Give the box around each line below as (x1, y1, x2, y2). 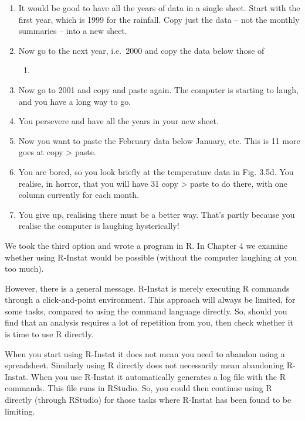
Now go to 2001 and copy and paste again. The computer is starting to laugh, (18, 83, 299, 95)
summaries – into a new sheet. (18, 25, 127, 37)
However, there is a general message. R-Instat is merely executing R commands (5, 282, 290, 294)
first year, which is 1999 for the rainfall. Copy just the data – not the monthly (18, 13, 300, 25)
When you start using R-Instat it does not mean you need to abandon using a (5, 347, 285, 360)
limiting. (5, 405, 35, 417)
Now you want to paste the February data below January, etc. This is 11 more (18, 134, 300, 146)
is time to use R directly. (5, 328, 94, 340)
